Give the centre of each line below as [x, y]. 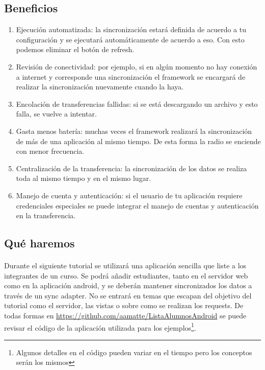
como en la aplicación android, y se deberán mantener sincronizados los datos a [128, 285]
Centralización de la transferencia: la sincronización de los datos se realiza [131, 168]
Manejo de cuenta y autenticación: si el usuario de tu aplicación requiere [129, 195]
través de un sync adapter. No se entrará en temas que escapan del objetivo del [128, 295]
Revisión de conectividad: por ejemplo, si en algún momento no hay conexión [137, 66]
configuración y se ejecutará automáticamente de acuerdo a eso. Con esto [130, 39]
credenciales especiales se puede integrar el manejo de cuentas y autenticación [137, 205]
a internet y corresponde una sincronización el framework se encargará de [131, 76]
